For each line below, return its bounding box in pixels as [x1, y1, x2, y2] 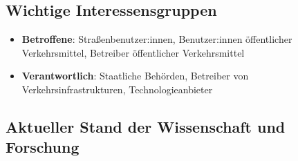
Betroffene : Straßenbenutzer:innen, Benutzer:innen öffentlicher [21, 32, 292, 46]
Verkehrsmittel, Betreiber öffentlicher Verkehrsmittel [21, 45, 245, 59]
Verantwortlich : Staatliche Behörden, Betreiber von [21, 68, 249, 83]
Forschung [6, 136, 80, 158]
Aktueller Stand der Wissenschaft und [6, 115, 286, 137]
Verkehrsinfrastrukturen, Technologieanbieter [21, 82, 213, 96]
